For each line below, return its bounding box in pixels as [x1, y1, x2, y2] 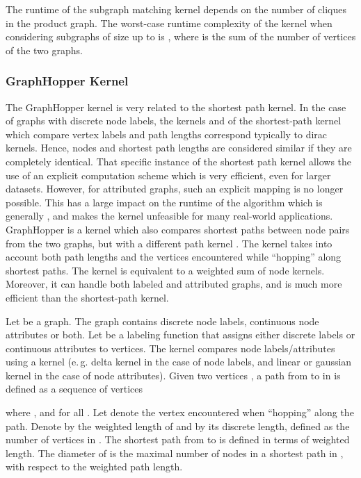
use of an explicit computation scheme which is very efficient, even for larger [6, 167, 331, 182]
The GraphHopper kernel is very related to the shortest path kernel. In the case [6, 99, 346, 114]
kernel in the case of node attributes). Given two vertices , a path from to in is [6, 368, 341, 382]
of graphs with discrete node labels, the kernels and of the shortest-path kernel [6, 113, 342, 128]
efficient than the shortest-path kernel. [6, 290, 169, 304]
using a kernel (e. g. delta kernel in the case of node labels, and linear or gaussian [6, 354, 352, 369]
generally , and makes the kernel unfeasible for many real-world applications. [6, 208, 333, 223]
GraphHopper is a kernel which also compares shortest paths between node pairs [6, 222, 350, 236]
